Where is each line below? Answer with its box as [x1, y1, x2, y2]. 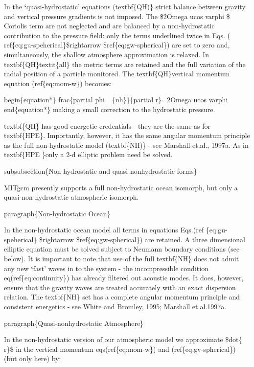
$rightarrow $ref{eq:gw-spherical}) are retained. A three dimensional [39, 234, 245, 244]
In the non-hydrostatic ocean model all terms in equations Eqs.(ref [4, 225, 204, 235]
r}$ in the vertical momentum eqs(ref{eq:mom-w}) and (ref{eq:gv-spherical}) [4, 344, 236, 354]
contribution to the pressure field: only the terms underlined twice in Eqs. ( [4, 30, 230, 40]
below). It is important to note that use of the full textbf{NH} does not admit [4, 253, 239, 264]
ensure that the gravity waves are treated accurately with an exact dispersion [4, 282, 236, 292]
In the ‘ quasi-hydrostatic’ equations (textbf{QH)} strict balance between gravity [4, 1, 246, 11]
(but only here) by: [4, 353, 61, 364]
